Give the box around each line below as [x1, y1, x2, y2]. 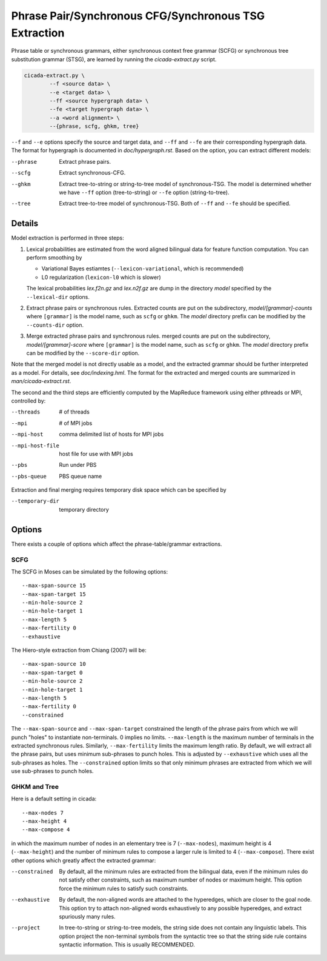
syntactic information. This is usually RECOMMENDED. [59, 941, 195, 948]
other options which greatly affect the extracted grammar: [11, 857, 156, 864]
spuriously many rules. [59, 912, 116, 920]
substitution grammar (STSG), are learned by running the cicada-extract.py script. [11, 55, 217, 63]
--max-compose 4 [22, 826, 70, 833]
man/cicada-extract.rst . [11, 378, 71, 385]
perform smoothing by [26, 254, 82, 261]
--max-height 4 [22, 818, 67, 825]
